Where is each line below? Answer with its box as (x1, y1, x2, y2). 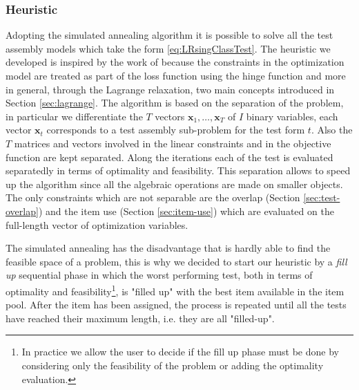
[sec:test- (303, 190, 340, 205)
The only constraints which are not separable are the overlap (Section (6, 190, 300, 205)
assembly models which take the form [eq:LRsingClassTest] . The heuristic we (6, 41, 331, 55)
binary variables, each (246, 109, 338, 123)
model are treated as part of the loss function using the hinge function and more (6, 68, 346, 82)
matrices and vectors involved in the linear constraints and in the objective (14, 136, 331, 150)
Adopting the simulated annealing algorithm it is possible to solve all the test (6, 28, 333, 42)
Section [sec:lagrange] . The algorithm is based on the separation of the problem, (6, 95, 344, 110)
